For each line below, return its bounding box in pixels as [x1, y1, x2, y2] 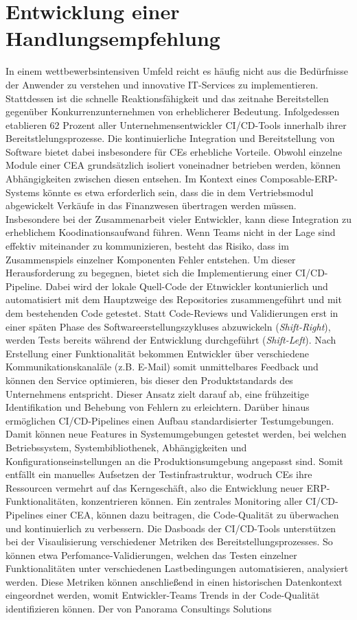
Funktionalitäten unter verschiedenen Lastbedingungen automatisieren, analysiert [5, 561, 349, 575]
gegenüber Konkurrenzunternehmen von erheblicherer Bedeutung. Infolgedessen [5, 104, 340, 119]
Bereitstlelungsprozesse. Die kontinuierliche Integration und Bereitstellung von [5, 131, 335, 145]
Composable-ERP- [260, 171, 338, 186]
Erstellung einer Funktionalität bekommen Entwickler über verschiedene [5, 346, 309, 360]
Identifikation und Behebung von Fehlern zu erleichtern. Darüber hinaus [5, 400, 310, 414]
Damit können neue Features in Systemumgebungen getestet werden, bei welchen [5, 427, 347, 441]
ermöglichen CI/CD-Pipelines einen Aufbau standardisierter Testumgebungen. [5, 413, 334, 427]
